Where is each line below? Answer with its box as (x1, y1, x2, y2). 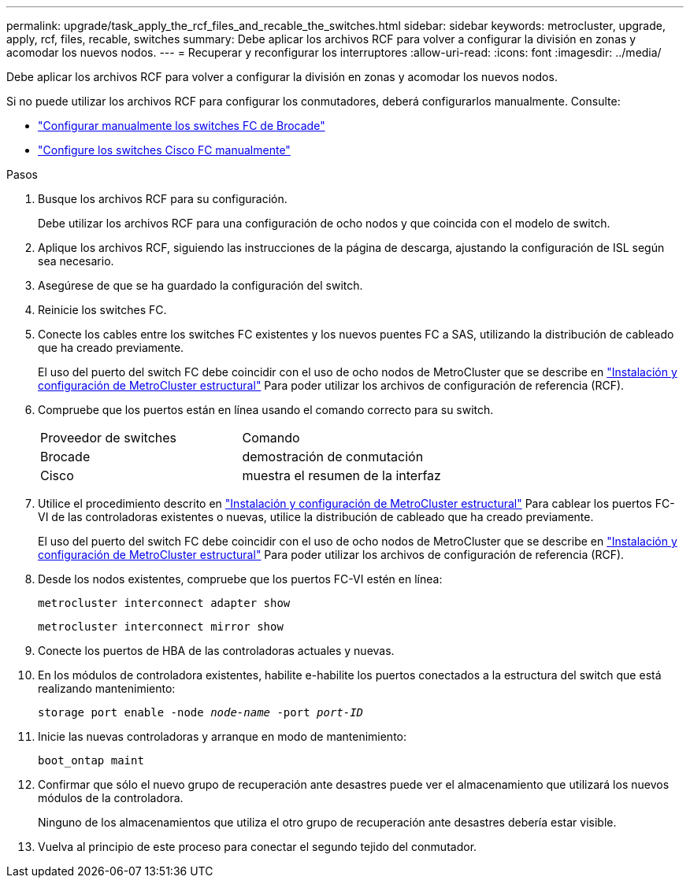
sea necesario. (38, 254, 114, 268)
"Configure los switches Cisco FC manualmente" (38, 143, 291, 157)
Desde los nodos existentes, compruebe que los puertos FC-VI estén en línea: (38, 572, 443, 586)
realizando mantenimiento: (38, 682, 176, 695)
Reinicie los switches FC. (38, 303, 167, 316)
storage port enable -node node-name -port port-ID (38, 706, 364, 719)
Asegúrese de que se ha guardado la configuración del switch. (38, 279, 363, 292)
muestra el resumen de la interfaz (242, 468, 441, 483)
